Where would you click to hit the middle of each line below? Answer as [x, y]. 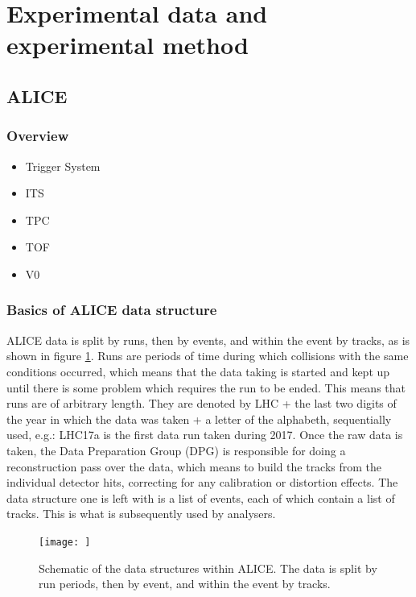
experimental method [128, 45]
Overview [38, 136]
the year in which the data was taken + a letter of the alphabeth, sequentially [199, 419]
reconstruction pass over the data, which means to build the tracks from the [194, 466]
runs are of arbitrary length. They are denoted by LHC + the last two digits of [202, 403]
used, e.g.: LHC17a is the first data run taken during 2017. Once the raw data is [205, 435]
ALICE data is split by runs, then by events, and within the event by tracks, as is [208, 340]
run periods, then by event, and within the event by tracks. [185, 584]
